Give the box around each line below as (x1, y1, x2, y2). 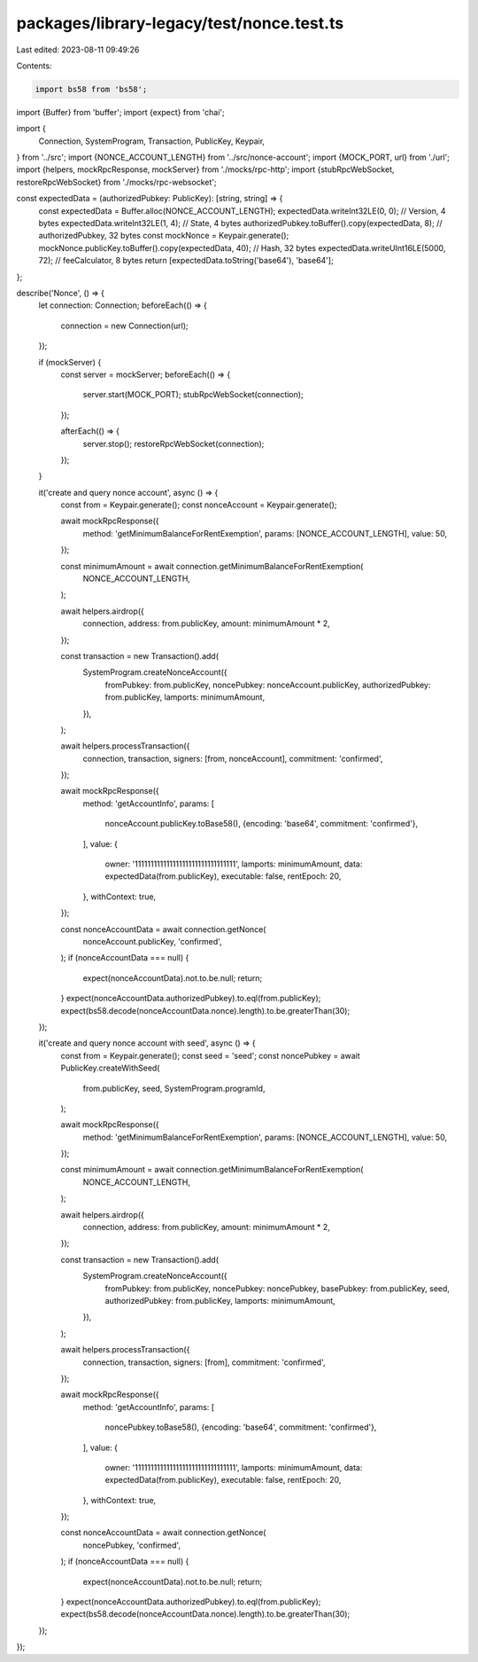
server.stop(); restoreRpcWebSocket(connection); (82, 438, 265, 449)
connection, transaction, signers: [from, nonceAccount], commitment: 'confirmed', (82, 753, 383, 764)
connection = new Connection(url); (60, 320, 189, 331)
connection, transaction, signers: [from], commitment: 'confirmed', (82, 1357, 326, 1368)
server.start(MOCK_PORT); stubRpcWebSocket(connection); (82, 389, 305, 400)
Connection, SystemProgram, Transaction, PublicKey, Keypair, (38, 136, 266, 146)
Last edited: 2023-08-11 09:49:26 (16, 44, 140, 55)
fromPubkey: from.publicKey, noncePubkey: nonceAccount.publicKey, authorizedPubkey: (104, 679, 431, 690)
